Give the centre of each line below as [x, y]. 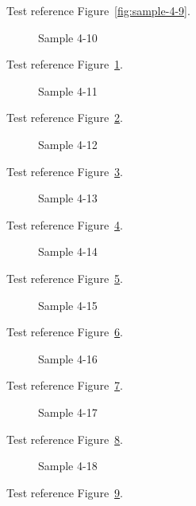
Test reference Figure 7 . [65, 385]
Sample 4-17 [68, 412]
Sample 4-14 [68, 251]
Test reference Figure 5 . [65, 278]
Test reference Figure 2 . [65, 118]
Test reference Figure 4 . [65, 224]
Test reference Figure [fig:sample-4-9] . [98, 10]
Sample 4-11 [68, 90]
